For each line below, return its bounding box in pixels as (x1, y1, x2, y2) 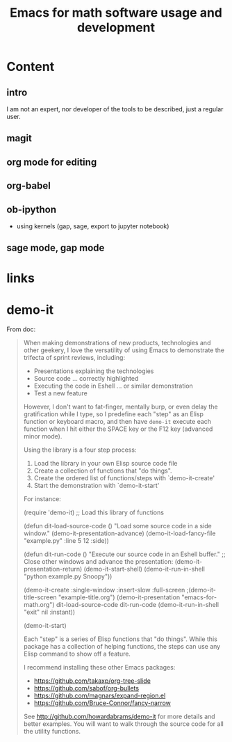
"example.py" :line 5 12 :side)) (23, 536, 109, 544)
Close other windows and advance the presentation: (23, 557, 174, 565)
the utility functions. (23, 727, 81, 735)
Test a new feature (33, 388, 88, 397)
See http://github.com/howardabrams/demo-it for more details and (23, 712, 216, 720)
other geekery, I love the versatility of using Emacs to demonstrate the (23, 346, 225, 354)
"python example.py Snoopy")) (23, 572, 113, 581)
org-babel (6, 180, 51, 192)
